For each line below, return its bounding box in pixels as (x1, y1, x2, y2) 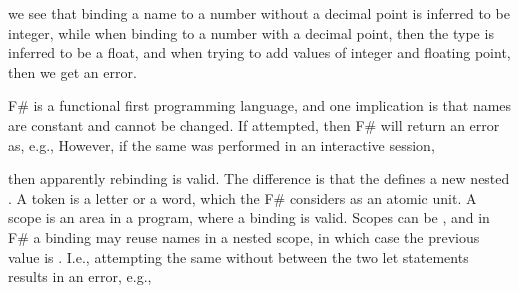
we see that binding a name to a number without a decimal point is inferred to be (8, 3, 510, 23)
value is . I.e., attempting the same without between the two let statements (8, 246, 469, 267)
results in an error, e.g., (8, 266, 152, 287)
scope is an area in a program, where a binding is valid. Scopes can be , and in (8, 207, 490, 228)
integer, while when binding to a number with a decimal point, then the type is (8, 22, 494, 43)
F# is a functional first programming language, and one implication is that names (8, 95, 512, 116)
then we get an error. (8, 61, 137, 82)
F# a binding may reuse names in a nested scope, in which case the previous (8, 226, 480, 247)
